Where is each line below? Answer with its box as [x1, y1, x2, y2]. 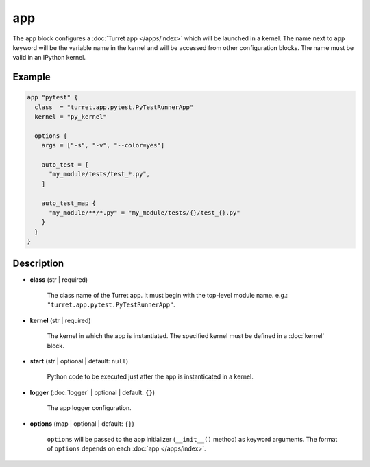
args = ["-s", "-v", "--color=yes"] [41, 141, 164, 149]
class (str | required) [29, 275, 88, 284]
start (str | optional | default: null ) [29, 357, 129, 366]
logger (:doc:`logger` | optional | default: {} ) [29, 388, 156, 396]
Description [12, 257, 64, 269]
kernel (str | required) [29, 316, 91, 324]
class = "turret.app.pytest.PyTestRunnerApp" [34, 103, 194, 111]
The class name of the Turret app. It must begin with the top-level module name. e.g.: [47, 291, 288, 300]
